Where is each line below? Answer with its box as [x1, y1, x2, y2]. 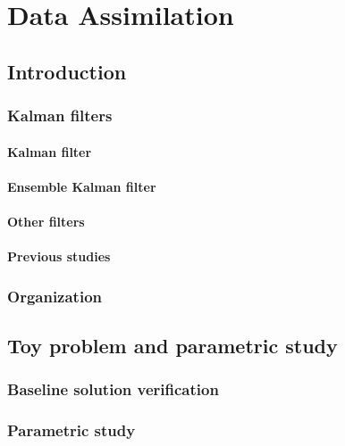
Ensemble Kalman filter [7, 177, 156, 195]
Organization [7, 285, 103, 307]
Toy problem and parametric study [7, 331, 338, 359]
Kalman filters [7, 104, 113, 127]
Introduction [7, 57, 127, 85]
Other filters [7, 211, 85, 230]
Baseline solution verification [7, 378, 219, 401]
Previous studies [7, 247, 111, 266]
